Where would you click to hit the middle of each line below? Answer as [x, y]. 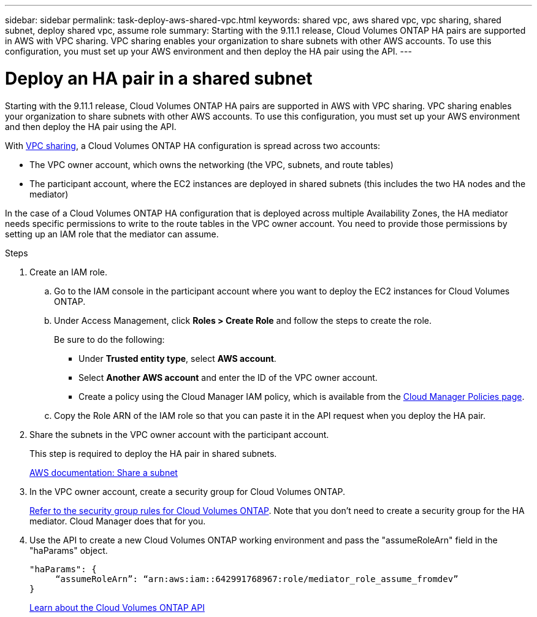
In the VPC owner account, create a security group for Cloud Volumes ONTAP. [188, 491]
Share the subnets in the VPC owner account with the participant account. [179, 434]
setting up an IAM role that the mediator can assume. [112, 234]
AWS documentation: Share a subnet [104, 472]
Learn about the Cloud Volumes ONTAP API [117, 607]
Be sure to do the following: [109, 339]
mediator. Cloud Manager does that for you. [118, 521]
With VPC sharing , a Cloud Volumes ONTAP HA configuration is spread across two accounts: [193, 145]
